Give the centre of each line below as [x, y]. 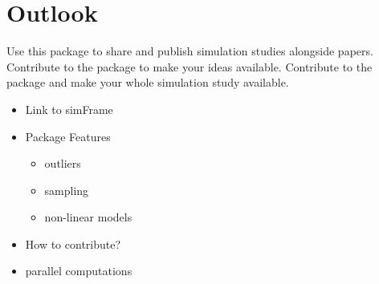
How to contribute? [73, 243]
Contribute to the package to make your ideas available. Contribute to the [189, 66]
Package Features [68, 136]
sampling [67, 190]
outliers [63, 163]
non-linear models [88, 217]
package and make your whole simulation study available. [148, 82]
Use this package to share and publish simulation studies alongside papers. [190, 51]
